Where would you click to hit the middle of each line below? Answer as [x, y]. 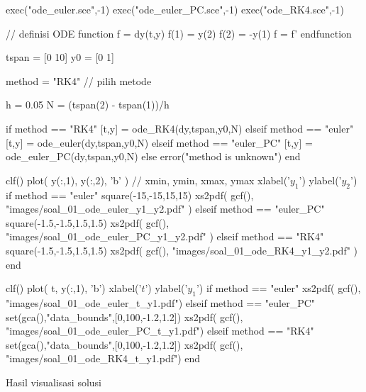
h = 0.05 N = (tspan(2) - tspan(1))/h [88, 105]
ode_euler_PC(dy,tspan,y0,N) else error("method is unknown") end [153, 156]
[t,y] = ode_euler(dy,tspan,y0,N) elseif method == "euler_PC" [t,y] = [159, 142]
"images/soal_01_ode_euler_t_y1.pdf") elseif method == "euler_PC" [161, 302]
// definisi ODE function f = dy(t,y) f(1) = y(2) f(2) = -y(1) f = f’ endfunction [179, 33]
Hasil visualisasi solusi [54, 382]
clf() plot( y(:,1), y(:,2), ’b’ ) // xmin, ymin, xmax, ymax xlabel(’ [148, 180]
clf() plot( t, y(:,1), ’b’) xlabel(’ [74, 288]
